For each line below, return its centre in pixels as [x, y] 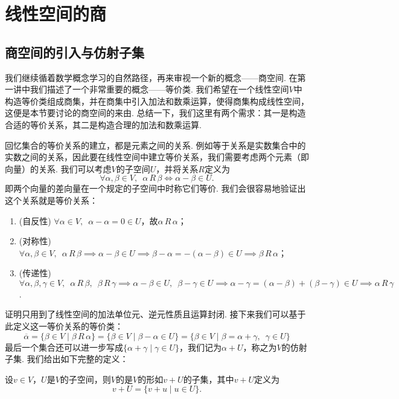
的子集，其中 [209, 379]
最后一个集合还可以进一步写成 [64, 347]
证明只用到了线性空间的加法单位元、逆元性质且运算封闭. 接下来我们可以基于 [155, 314]
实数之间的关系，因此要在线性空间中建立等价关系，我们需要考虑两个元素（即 [157, 157]
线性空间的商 [56, 14]
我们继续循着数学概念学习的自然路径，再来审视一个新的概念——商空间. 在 [151, 77]
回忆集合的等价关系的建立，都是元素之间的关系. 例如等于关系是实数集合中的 [155, 145]
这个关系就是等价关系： [51, 200]
